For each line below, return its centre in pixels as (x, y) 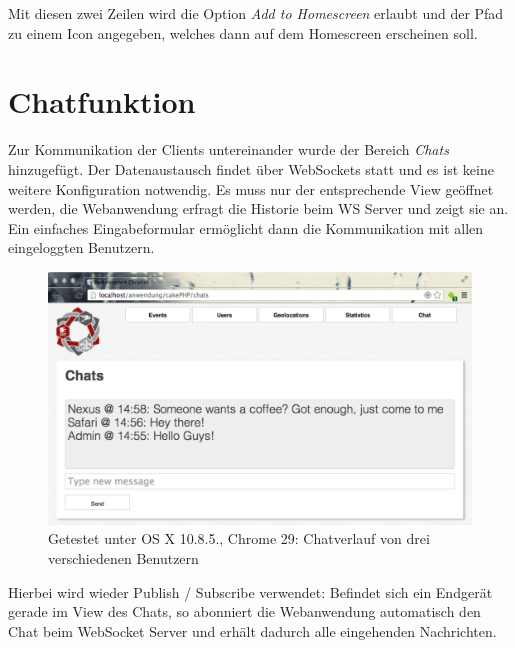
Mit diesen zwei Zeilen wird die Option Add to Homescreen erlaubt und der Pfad (256, 13)
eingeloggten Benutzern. (81, 247)
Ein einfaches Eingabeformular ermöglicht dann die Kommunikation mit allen (246, 227)
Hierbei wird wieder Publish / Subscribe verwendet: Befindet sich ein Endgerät (250, 591)
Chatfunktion (102, 101)
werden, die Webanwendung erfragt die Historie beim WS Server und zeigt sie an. (258, 208)
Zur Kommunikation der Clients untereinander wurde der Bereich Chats (228, 149)
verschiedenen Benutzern (123, 558)
